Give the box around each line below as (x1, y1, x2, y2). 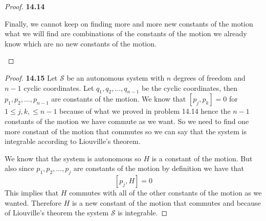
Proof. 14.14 (5, 1, 45, 11)
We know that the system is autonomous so (5, 153, 141, 163)
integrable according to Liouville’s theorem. (5, 136, 141, 146)
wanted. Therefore (5, 197, 61, 208)
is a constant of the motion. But (151, 153, 253, 163)
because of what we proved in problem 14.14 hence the (59, 106, 231, 116)
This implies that (5, 187, 59, 198)
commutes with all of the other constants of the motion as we (69, 187, 262, 198)
